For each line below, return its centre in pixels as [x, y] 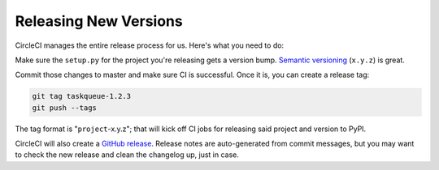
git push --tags [65, 108]
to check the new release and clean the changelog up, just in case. [127, 155]
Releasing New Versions [99, 21]
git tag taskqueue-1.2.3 [82, 96]
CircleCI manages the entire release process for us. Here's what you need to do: [150, 45]
